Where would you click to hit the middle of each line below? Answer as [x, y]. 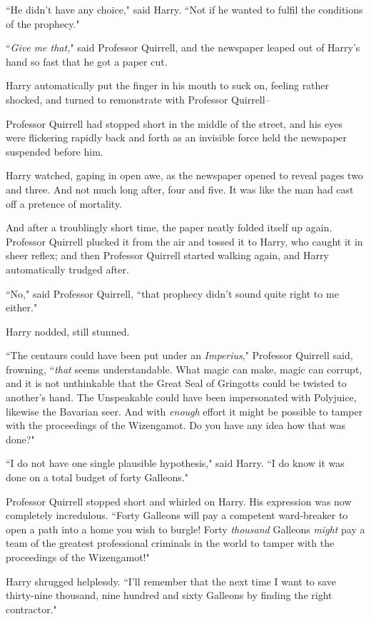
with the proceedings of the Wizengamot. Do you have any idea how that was [176, 425]
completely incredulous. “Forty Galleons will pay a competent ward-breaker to [177, 515]
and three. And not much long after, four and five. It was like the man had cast [180, 189]
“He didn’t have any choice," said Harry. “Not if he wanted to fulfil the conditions [184, 9]
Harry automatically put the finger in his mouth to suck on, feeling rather [168, 85]
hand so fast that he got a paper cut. [87, 61]
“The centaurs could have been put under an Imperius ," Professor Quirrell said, [179, 355]
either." [22, 307]
